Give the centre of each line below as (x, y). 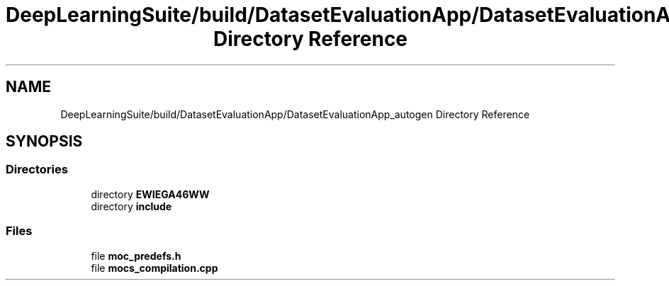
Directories (37, 170)
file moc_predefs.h (136, 256)
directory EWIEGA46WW (150, 194)
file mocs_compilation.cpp (154, 268)
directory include (131, 206)
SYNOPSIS (44, 142)
